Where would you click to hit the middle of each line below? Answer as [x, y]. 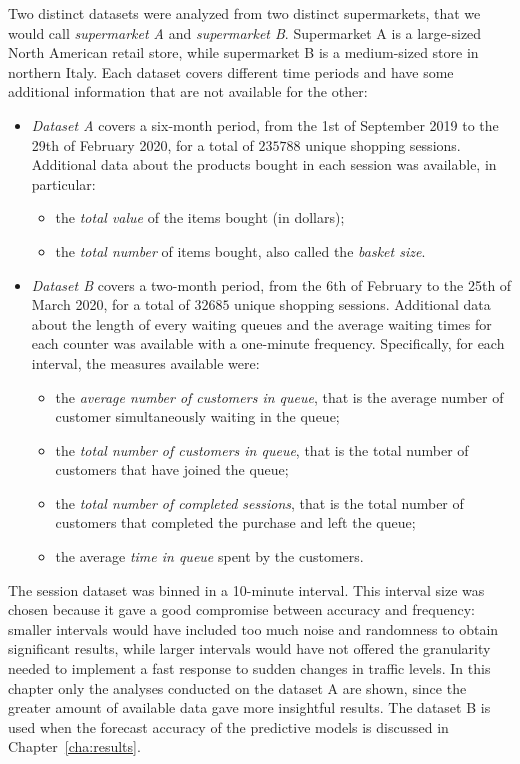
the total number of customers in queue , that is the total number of [262, 449]
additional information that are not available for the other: [188, 91]
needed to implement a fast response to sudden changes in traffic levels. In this [249, 668]
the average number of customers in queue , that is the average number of [279, 396]
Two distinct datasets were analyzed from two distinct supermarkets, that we [244, 13]
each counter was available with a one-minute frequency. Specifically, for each [268, 343]
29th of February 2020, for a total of [142, 144]
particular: [63, 183]
